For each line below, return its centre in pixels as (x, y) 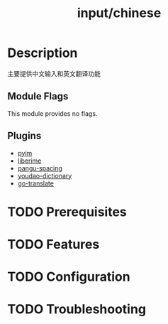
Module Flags (38, 96)
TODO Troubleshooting (77, 309)
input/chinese (119, 13)
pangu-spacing (40, 168)
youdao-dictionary (45, 175)
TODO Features (54, 244)
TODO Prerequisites (67, 212)
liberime (29, 161)
